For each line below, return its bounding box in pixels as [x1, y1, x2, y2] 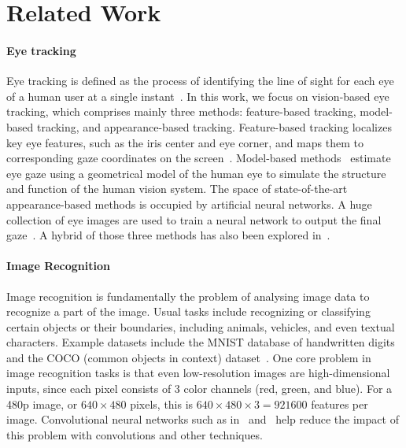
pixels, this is [130, 395, 194, 412]
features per [311, 395, 368, 412]
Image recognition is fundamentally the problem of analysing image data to [6, 287, 370, 304]
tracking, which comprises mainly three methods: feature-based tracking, [6, 103, 356, 120]
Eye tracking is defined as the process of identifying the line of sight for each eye [6, 72, 394, 89]
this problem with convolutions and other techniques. [6, 426, 263, 442]
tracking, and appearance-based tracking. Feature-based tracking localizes [36, 118, 392, 135]
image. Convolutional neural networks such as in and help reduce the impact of [6, 411, 399, 428]
